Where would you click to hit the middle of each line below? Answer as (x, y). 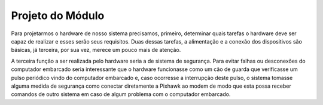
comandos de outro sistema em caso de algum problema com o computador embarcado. (121, 94)
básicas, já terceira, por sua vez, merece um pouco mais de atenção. (96, 50)
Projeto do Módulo (58, 16)
